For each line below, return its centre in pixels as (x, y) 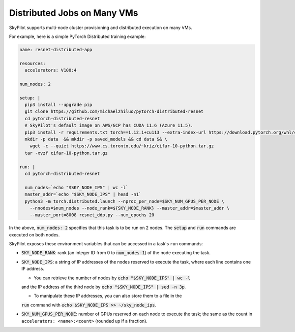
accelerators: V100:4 (51, 70)
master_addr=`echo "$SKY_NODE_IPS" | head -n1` (83, 194)
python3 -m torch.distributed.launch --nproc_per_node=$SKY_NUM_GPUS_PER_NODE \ (125, 201)
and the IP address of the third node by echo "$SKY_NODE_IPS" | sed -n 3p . (104, 287)
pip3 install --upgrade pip (59, 105)
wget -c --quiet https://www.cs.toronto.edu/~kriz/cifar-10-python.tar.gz (122, 146)
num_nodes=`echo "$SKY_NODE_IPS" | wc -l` (77, 187)
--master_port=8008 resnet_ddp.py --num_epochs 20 (92, 215)
